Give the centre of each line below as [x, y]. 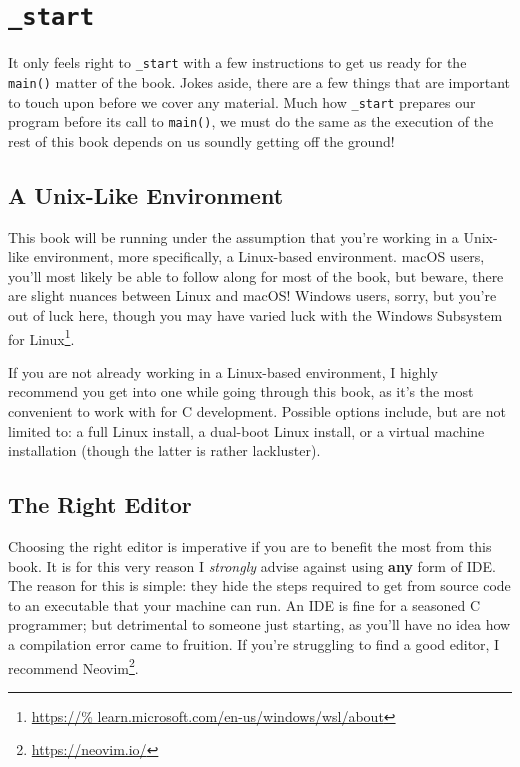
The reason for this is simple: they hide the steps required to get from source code [259, 585]
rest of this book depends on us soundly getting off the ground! [201, 140]
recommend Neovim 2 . [73, 666]
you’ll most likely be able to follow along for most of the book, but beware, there [256, 275]
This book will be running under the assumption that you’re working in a [233, 236]
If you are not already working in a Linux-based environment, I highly [223, 371]
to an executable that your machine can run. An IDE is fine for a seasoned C [244, 604]
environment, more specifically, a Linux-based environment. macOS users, [259, 256]
